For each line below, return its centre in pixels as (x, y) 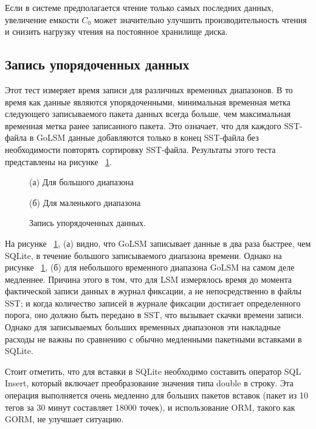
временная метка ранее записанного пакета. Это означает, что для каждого (143, 125)
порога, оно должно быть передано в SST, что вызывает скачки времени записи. (154, 315)
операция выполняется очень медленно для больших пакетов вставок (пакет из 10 (156, 395)
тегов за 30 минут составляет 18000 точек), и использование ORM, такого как (150, 407)
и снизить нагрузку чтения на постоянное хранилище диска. (116, 31)
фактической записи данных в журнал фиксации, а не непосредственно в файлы (153, 291)
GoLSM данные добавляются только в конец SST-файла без (147, 137)
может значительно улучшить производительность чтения (200, 19)
